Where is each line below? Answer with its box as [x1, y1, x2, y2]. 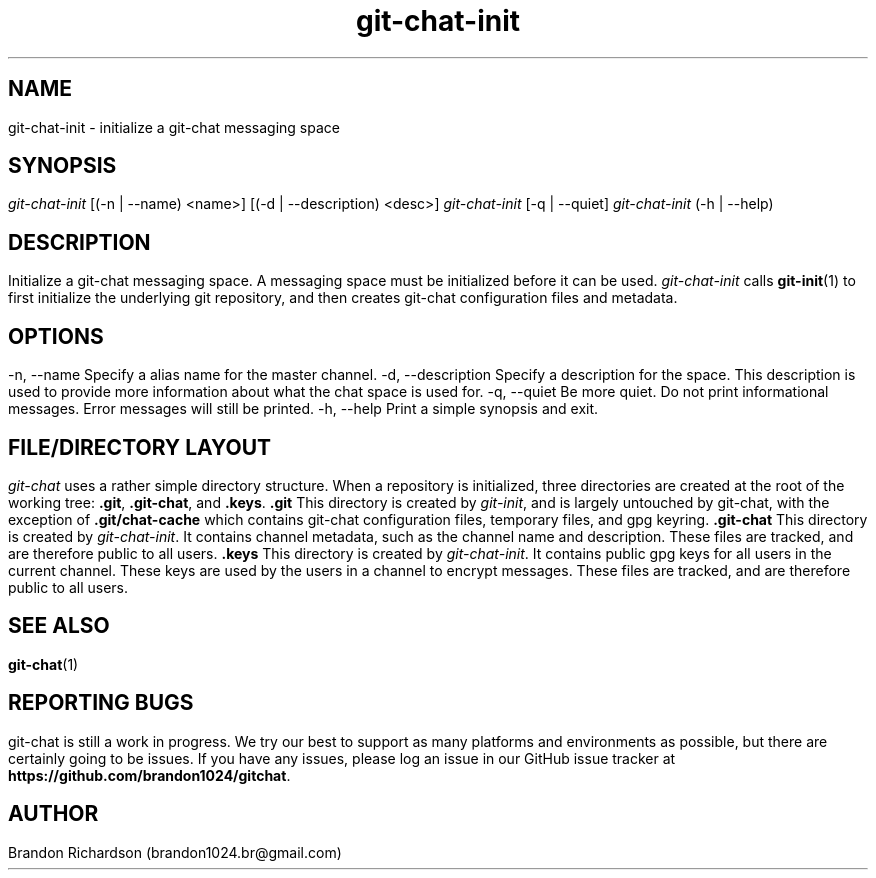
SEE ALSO [8, 613, 110, 639]
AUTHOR [8, 801, 99, 827]
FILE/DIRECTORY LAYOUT [8, 434, 272, 460]
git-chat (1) [8, 655, 79, 673]
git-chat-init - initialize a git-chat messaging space [8, 118, 340, 136]
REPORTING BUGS [8, 690, 194, 716]
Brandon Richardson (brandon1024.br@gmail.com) [8, 843, 342, 861]
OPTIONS [8, 323, 104, 349]
